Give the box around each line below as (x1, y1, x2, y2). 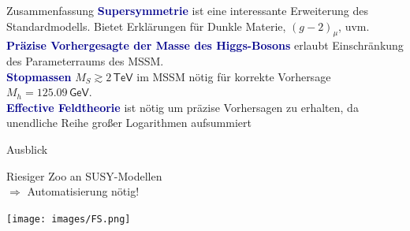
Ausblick (6, 140, 48, 157)
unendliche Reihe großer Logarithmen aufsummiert (6, 114, 252, 131)
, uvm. (338, 17, 370, 34)
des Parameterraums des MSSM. (6, 52, 164, 69)
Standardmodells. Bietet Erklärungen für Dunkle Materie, (6, 17, 286, 34)
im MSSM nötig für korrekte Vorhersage (136, 68, 331, 84)
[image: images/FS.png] (6, 213, 131, 225)
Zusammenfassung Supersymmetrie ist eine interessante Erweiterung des (6, 2, 368, 18)
